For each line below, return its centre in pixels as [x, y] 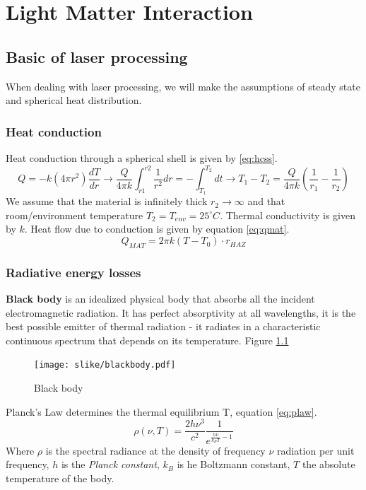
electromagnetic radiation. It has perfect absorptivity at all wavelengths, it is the [181, 312]
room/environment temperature [75, 215]
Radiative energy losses [73, 272]
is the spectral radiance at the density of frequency [155, 450]
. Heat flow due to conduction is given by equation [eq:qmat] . [157, 229]
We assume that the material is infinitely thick [107, 201]
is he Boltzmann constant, [234, 464]
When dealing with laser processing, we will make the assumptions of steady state [183, 86]
